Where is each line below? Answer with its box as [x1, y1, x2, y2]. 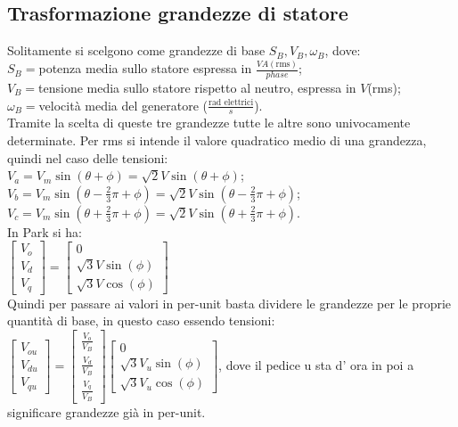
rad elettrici [209, 98, 254, 108]
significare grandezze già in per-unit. [7, 402, 206, 421]
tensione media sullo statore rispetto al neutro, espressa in [38, 78, 356, 96]
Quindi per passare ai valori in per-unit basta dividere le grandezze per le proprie [7, 293, 452, 312]
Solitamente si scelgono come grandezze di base [7, 41, 266, 60]
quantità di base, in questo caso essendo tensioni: [7, 311, 275, 330]
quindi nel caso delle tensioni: [7, 148, 168, 167]
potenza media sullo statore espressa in [38, 59, 252, 78]
